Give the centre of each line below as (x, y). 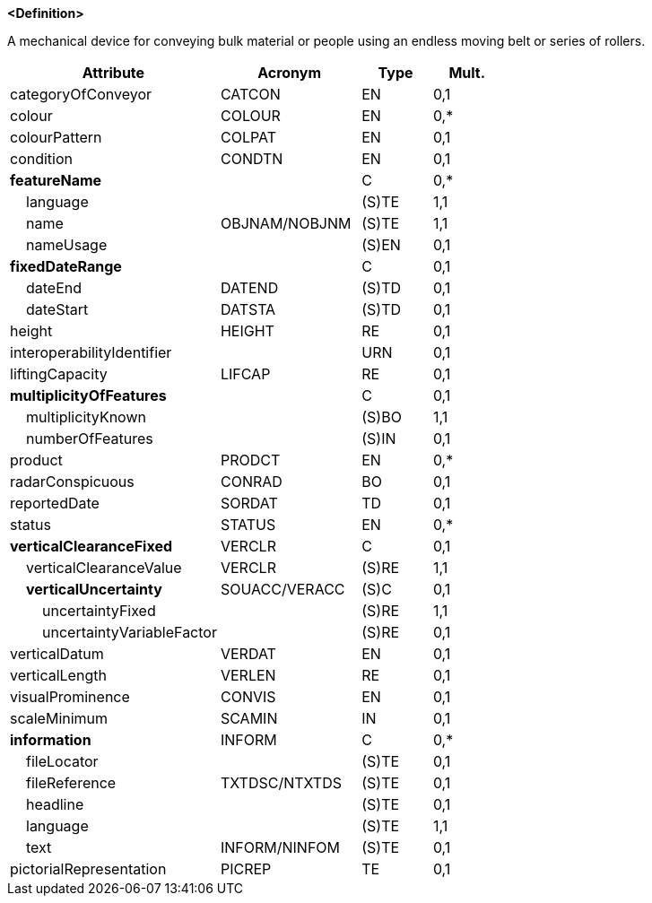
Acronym (290, 73)
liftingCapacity (59, 374)
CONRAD (251, 482)
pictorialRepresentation (88, 869)
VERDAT (248, 654)
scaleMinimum (59, 718)
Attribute (113, 73)
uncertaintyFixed (99, 611)
